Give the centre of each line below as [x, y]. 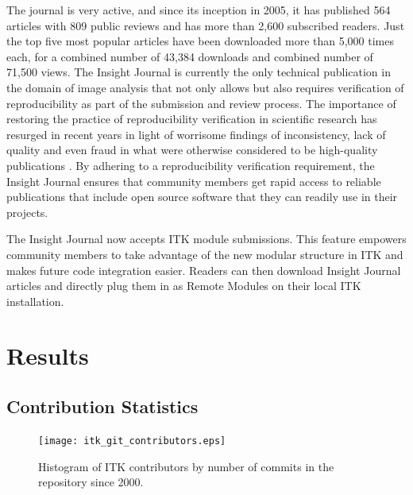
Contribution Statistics [102, 406]
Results [48, 356]
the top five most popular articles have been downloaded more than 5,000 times [200, 41]
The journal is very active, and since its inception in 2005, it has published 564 [199, 10]
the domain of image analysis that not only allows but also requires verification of [205, 87]
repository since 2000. [91, 482]
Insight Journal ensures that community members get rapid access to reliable [194, 181]
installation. [35, 301]
